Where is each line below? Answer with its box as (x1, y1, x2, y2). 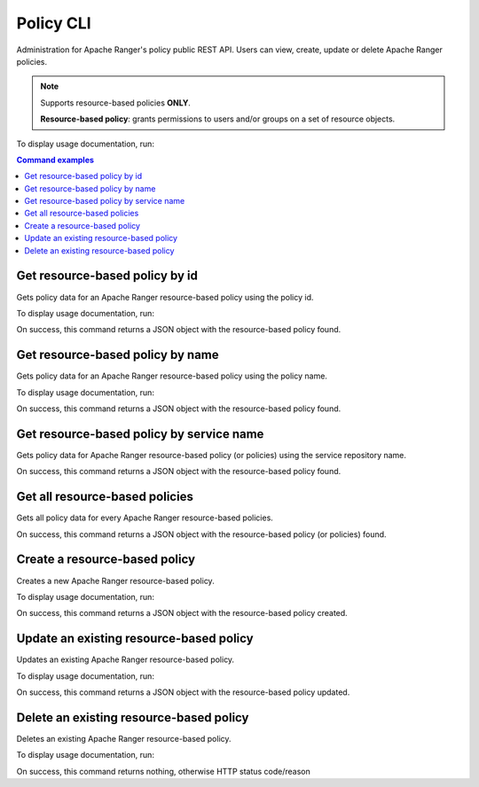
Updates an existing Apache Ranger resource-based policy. (16, 654, 235, 665)
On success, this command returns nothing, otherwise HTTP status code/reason (16, 766, 310, 776)
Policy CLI (16, 13, 92, 33)
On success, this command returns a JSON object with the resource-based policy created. (16, 608, 348, 619)
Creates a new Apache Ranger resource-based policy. (16, 575, 215, 586)
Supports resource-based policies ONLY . (40, 97, 191, 108)
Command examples (16, 154, 95, 165)
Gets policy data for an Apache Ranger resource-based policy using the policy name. (16, 370, 328, 381)
